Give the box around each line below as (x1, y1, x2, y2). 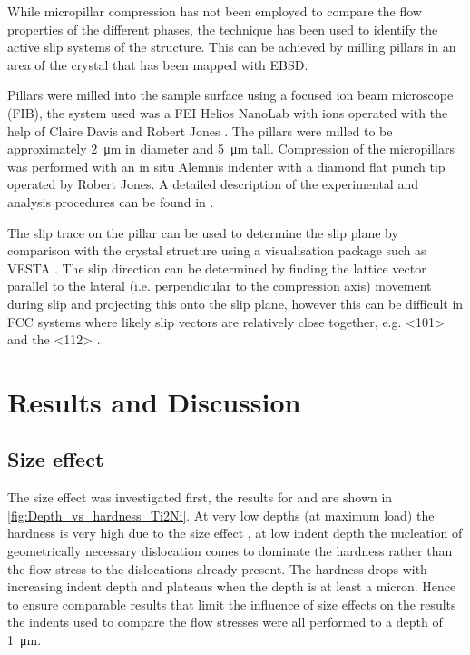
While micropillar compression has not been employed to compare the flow (7, 2, 422, 20)
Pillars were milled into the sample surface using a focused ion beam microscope (7, 85, 454, 104)
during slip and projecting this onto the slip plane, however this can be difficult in (7, 293, 464, 313)
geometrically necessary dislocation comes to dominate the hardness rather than (7, 541, 453, 561)
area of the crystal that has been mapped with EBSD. (7, 55, 308, 74)
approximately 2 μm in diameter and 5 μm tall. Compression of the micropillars (7, 139, 455, 158)
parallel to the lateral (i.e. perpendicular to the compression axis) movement (7, 276, 432, 295)
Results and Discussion (7, 382, 301, 420)
